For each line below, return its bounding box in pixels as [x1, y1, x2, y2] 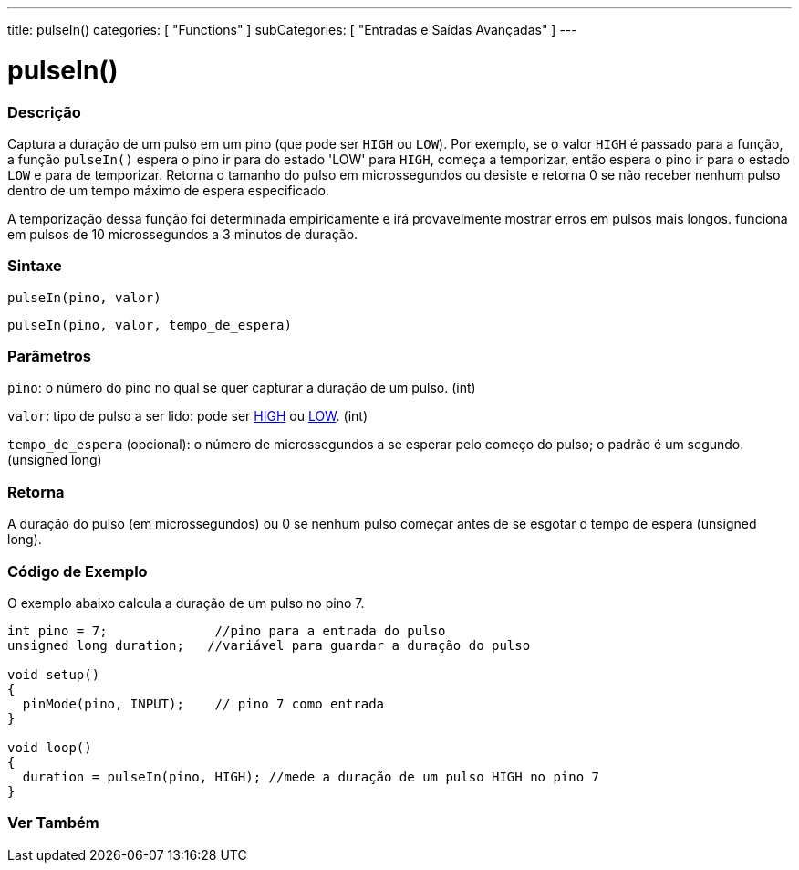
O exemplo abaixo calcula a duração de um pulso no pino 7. [7, 594, 365, 611]
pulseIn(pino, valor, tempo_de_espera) [7, 317, 292, 332]
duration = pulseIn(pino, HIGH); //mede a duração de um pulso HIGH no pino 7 [22, 769, 600, 784]
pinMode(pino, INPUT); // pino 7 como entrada [22, 696, 385, 711]
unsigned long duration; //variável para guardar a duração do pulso [7, 637, 531, 653]
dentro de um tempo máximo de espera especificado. [7, 182, 329, 198]
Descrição [7, 102, 81, 121]
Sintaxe [7, 257, 62, 276]
